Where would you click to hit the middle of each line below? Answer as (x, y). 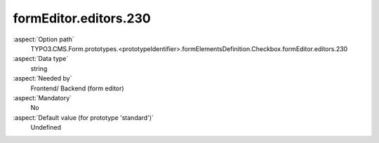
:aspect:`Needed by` (42, 79)
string (39, 68)
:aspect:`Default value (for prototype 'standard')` (84, 117)
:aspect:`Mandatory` (42, 97)
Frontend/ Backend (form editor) (77, 88)
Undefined (46, 128)
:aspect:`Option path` (44, 39)
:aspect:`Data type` (41, 59)
